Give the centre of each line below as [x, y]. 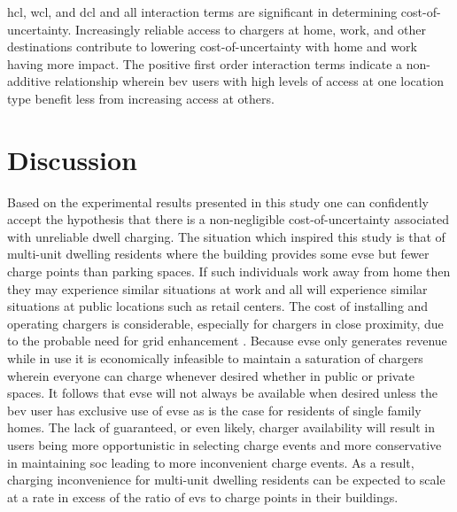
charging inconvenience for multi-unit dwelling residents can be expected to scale [226, 480]
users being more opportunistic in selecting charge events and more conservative [225, 445]
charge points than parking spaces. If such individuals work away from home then [229, 272]
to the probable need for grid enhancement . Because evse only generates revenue [227, 341]
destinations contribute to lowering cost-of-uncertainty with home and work [212, 47]
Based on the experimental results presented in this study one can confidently [218, 202]
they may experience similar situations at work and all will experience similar [217, 288]
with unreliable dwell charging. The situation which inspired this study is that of [226, 236]
